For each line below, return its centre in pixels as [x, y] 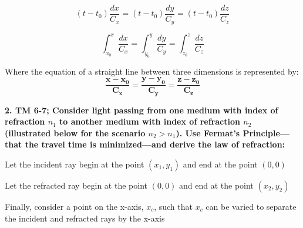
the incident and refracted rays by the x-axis [85, 218]
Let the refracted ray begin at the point [76, 185]
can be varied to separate [251, 207]
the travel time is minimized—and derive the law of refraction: [155, 144]
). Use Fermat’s [208, 133]
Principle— [266, 133]
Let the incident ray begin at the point [75, 164]
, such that [173, 207]
